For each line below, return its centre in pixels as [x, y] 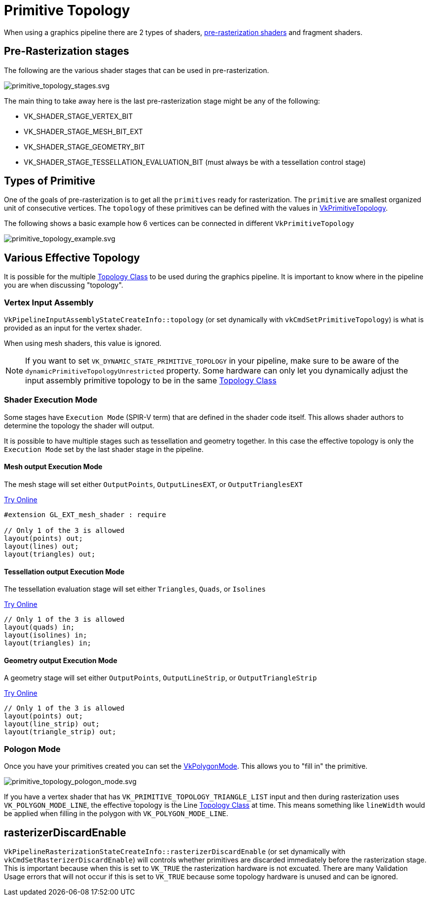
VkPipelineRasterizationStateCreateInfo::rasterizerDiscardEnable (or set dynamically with [175, 852]
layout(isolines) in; [46, 635]
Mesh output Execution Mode [53, 467]
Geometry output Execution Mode [61, 660]
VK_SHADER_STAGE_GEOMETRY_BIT [84, 147]
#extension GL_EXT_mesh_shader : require [85, 515]
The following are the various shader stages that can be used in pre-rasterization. [137, 70]
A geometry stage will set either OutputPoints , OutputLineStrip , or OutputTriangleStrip [161, 678]
